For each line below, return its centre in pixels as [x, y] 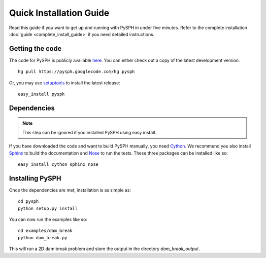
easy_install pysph [41, 94]
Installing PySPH [35, 178]
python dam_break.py [43, 238]
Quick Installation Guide [59, 13]
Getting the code [35, 49]
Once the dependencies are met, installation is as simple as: [70, 190]
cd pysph [28, 202]
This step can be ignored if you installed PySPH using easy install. [89, 132]
